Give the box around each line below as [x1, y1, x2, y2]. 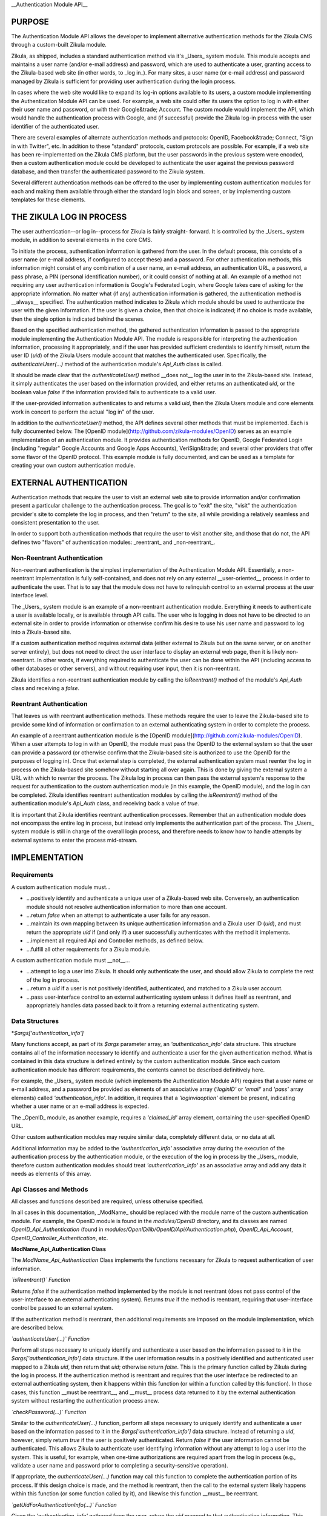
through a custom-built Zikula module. [11, 41, 107, 49]
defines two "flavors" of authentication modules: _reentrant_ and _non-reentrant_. [11, 538, 216, 546]
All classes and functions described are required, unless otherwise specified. [11, 1198, 204, 1205]
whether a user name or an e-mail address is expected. [11, 1102, 150, 1110]
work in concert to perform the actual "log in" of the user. [11, 408, 154, 415]
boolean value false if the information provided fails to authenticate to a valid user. [11, 388, 216, 395]
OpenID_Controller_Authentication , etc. [11, 1234, 108, 1241]
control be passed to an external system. [11, 1304, 113, 1312]
